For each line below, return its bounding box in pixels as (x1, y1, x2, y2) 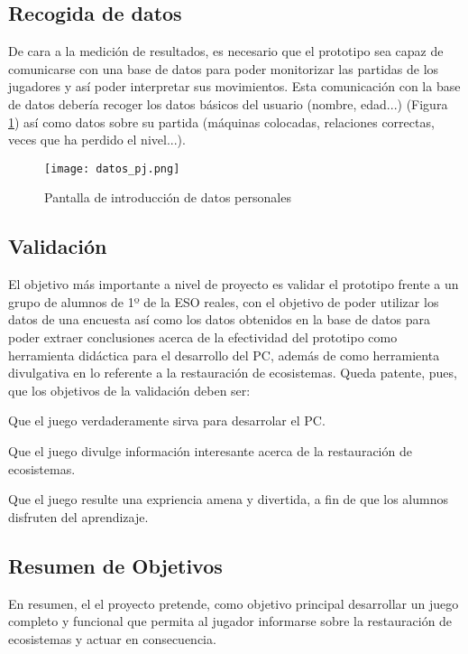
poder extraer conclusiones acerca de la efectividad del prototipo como (8, 328, 398, 346)
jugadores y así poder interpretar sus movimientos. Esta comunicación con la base (8, 77, 461, 96)
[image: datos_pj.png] (44, 162, 180, 175)
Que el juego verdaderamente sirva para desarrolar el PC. (8, 411, 326, 430)
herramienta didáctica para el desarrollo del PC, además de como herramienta (8, 345, 440, 364)
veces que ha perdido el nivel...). (8, 130, 186, 149)
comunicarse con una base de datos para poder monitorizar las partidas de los (8, 59, 439, 78)
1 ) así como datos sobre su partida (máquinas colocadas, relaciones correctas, (8, 112, 435, 131)
